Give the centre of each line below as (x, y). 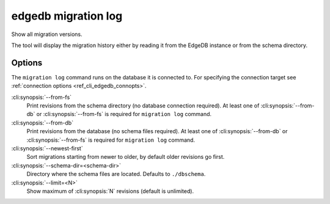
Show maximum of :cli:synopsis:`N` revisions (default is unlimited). (110, 191)
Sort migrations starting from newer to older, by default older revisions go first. (126, 157)
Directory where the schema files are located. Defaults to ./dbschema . (116, 174)
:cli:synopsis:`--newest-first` (47, 148)
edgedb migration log (67, 16)
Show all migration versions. (47, 34)
